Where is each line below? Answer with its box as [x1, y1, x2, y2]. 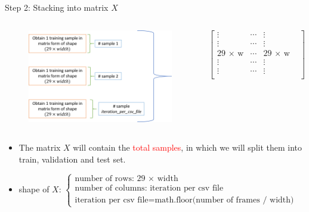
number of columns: [75, 184, 147, 193]
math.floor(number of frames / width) [154, 196, 294, 205]
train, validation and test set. [18, 152, 126, 165]
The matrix [18, 141, 61, 153]
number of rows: [75, 174, 134, 183]
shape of [18, 182, 50, 195]
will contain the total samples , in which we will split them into [73, 141, 302, 153]
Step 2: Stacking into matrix [5, 1, 109, 13]
